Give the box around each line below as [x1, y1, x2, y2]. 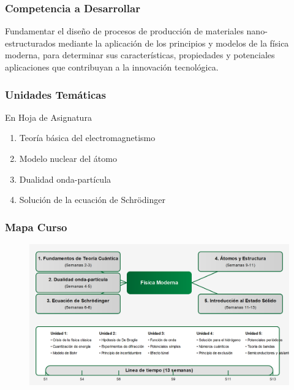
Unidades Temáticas [5, 86, 106, 102]
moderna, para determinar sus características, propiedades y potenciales [5, 48, 275, 61]
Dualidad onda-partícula [19, 172, 111, 185]
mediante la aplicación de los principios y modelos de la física [58, 36, 289, 49]
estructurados [5, 36, 56, 49]
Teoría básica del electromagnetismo [19, 131, 156, 144]
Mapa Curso [5, 219, 67, 234]
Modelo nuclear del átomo [19, 152, 117, 164]
